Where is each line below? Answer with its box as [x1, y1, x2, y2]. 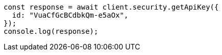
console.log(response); [4, 27, 98, 35]
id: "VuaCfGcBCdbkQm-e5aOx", [12, 11, 129, 19]
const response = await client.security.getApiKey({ [4, 3, 219, 11]
